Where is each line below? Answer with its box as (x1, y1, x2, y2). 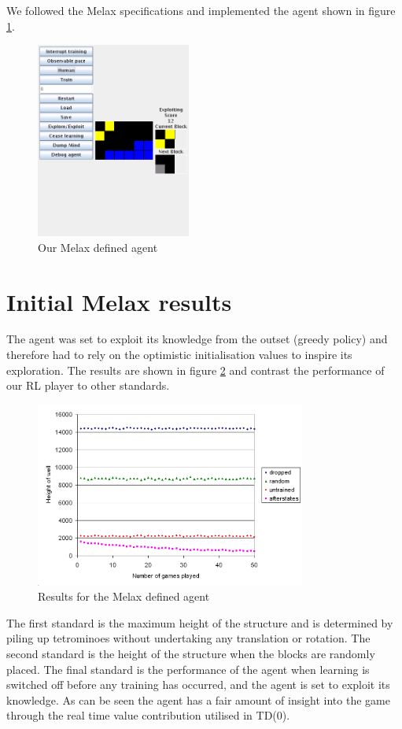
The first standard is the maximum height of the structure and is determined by (6, 614, 393, 631)
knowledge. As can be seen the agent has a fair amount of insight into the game (6, 691, 390, 708)
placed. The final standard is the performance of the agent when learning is (6, 661, 370, 677)
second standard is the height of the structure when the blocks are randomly (6, 645, 375, 661)
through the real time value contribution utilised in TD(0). (6, 707, 290, 723)
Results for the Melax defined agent (38, 588, 210, 605)
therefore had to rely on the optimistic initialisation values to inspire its (6, 346, 352, 363)
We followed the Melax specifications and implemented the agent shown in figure (6, 2, 396, 18)
